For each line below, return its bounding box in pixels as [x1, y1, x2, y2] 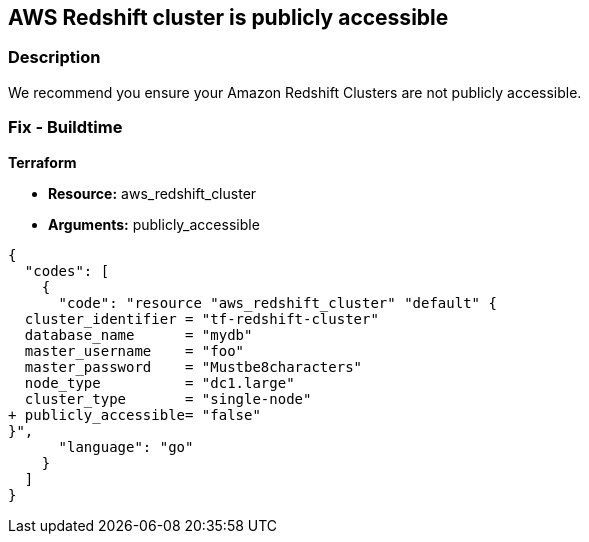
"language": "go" [58, 438, 194, 455]
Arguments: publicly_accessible [48, 215, 260, 233]
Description [8, 47, 101, 68]
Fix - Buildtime [8, 117, 123, 138]
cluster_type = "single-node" [24, 390, 312, 407]
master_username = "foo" [24, 342, 245, 359]
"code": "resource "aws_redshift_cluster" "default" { [58, 294, 497, 311]
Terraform [8, 153, 77, 171]
